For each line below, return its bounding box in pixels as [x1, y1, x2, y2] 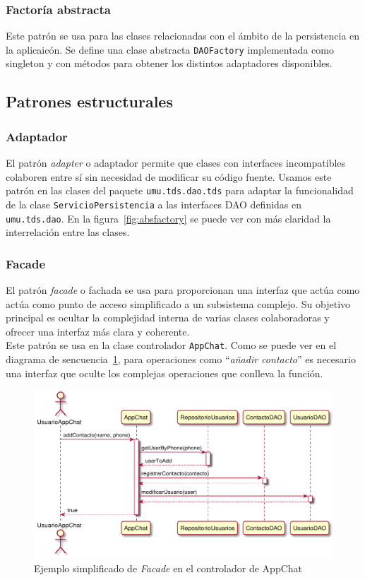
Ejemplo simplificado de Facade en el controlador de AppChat [34, 560, 303, 575]
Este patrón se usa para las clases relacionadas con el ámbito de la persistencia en [6, 28, 360, 43]
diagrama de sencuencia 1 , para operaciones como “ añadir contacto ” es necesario [6, 352, 356, 367]
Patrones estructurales [6, 90, 173, 112]
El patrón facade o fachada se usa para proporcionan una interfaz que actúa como [6, 283, 360, 297]
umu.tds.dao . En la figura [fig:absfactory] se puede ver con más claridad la [6, 211, 331, 225]
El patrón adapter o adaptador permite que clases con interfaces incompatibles [6, 155, 346, 170]
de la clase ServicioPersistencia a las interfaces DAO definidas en [6, 196, 302, 211]
